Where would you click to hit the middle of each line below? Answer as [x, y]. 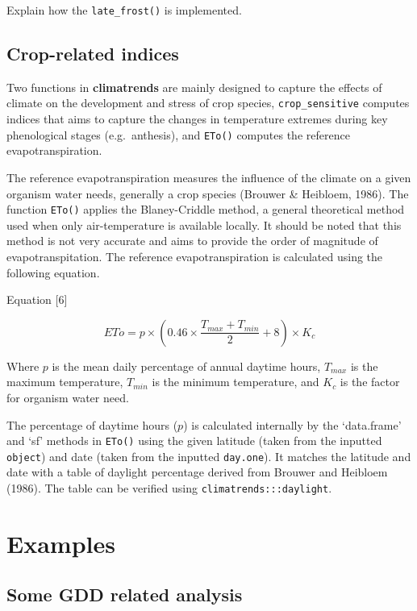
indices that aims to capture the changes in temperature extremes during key [197, 119]
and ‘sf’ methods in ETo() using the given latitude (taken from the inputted [194, 441]
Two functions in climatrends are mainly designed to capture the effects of [194, 87]
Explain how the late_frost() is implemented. [124, 10]
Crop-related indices [93, 54]
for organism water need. [68, 397]
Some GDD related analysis [125, 594]
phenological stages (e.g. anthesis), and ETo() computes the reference [178, 134]
